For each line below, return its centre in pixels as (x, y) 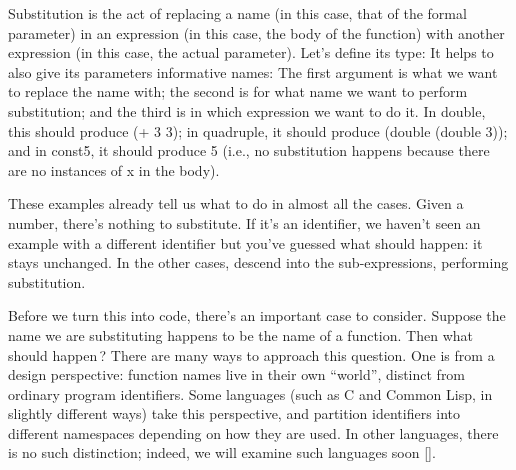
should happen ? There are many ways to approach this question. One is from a (251, 354)
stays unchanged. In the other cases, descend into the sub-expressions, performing (258, 262)
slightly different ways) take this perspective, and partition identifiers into (234, 413)
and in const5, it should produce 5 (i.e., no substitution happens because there (249, 150)
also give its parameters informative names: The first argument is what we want (253, 71)
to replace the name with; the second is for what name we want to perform (238, 91)
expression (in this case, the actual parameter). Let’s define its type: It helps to (251, 52)
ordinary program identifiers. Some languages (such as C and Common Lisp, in (250, 393)
